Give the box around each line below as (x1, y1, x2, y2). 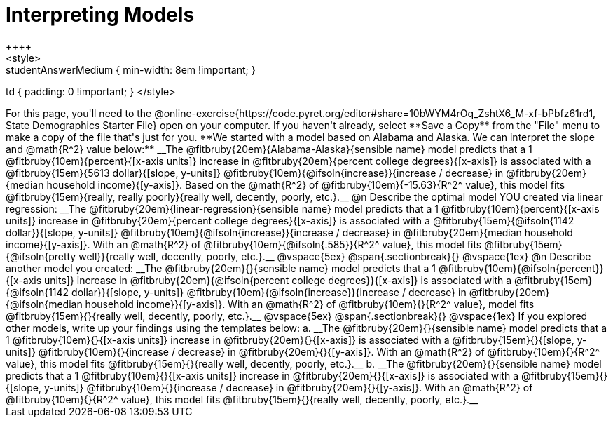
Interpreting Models (6, 3, 195, 27)
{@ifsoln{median (6, 297, 83, 310)
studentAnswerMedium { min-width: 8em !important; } (6, 63, 256, 76)
